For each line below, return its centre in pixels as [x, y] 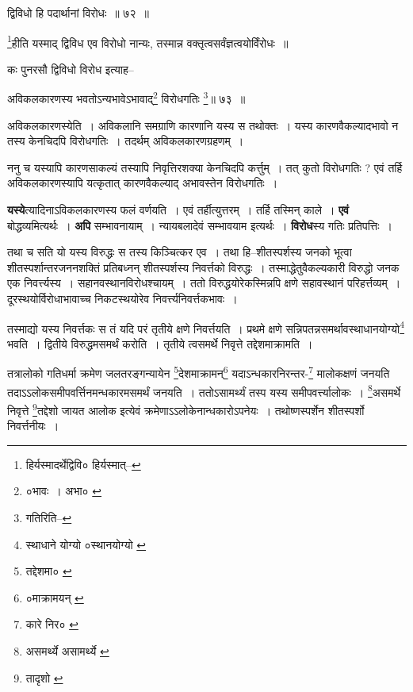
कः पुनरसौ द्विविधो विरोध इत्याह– [71, 69]
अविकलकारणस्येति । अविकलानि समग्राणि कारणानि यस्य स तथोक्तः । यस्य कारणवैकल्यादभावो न [203, 125]
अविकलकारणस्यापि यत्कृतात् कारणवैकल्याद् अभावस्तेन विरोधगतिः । [143, 183]
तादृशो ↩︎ [44, 677]
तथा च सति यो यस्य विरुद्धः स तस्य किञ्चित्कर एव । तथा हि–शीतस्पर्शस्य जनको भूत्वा [180, 252]
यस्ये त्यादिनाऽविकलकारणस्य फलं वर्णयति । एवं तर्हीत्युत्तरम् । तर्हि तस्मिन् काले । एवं [178, 210]
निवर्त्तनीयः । [33, 426]
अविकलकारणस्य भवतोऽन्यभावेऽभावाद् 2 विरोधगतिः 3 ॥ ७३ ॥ [126, 98]
